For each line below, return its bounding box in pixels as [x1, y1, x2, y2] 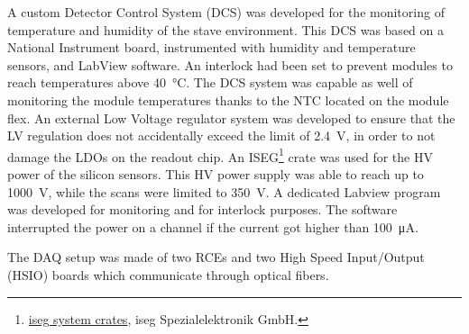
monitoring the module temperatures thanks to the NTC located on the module [7, 90, 449, 109]
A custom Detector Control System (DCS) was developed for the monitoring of [7, 3, 445, 21]
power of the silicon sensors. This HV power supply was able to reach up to [7, 165, 424, 183]
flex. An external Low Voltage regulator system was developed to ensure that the [7, 108, 455, 127]
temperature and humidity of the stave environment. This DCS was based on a [7, 20, 444, 39]
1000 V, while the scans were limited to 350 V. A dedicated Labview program [7, 182, 441, 201]
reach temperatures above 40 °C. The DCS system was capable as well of [7, 73, 413, 92]
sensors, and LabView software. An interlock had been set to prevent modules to [7, 55, 453, 74]
